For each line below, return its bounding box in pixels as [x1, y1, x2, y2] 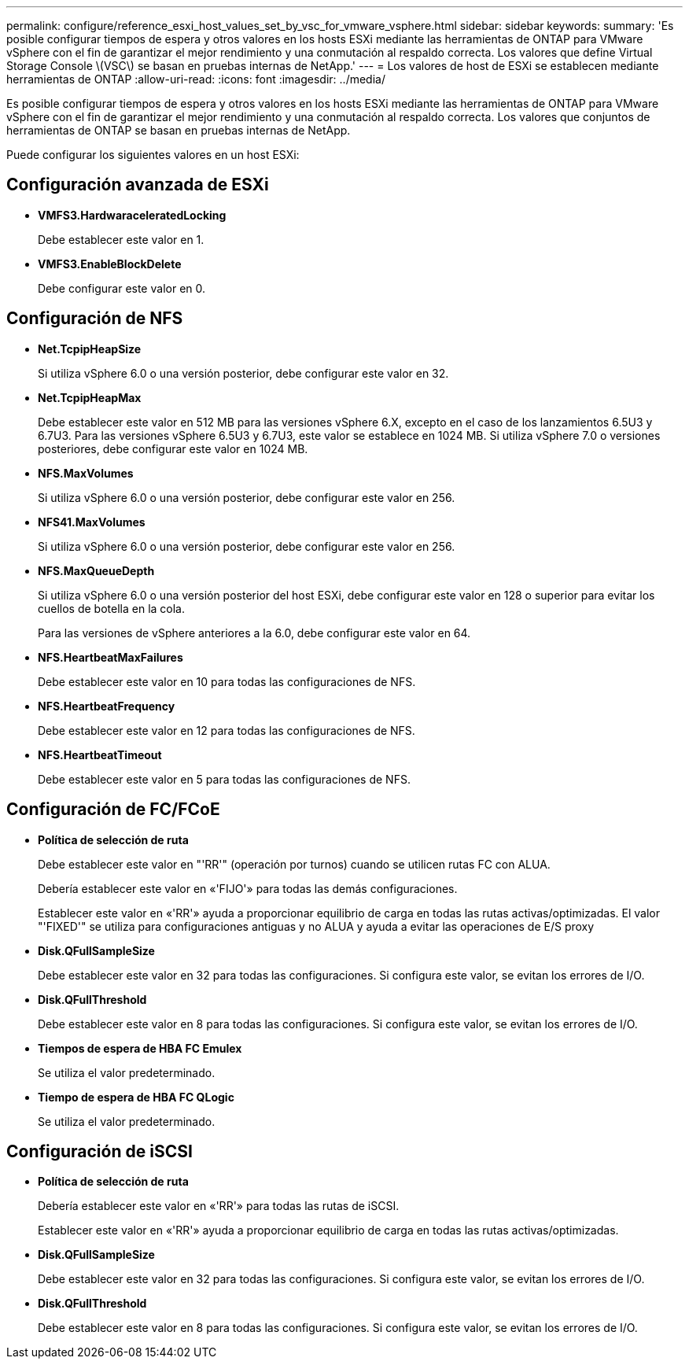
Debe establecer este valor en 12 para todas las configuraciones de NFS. [38, 723, 415, 737]
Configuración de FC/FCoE [6, 799, 220, 820]
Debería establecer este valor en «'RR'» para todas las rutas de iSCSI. [38, 1199, 400, 1213]
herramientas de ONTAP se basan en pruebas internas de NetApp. [6, 124, 351, 137]
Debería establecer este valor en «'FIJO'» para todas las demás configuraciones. [38, 881, 458, 895]
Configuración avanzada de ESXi [6, 175, 269, 195]
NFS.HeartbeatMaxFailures [38, 650, 183, 664]
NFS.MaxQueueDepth [38, 563, 155, 577]
